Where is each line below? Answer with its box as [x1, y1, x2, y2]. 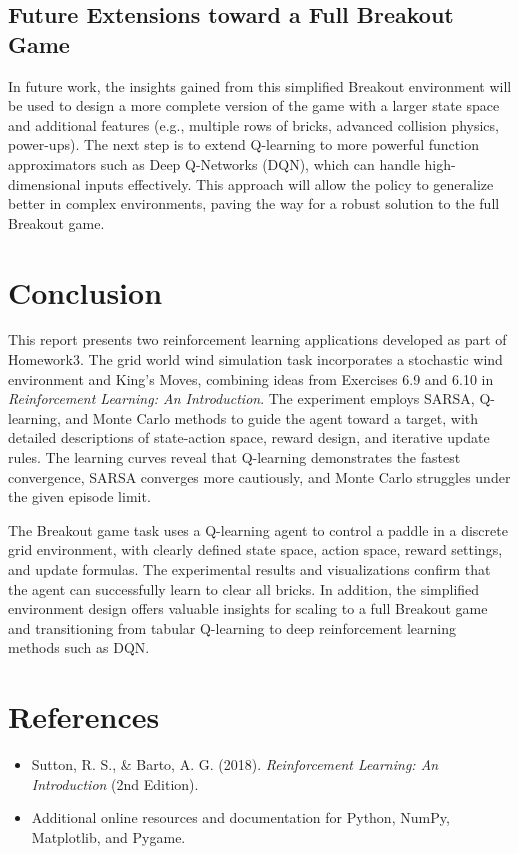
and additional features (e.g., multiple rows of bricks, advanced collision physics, [8, 114, 499, 135]
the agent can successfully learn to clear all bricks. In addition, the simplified [8, 578, 480, 599]
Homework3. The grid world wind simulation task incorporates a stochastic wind [8, 349, 503, 370]
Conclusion [8, 271, 163, 312]
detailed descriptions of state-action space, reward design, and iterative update [8, 427, 490, 448]
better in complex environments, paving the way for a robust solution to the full [8, 193, 500, 214]
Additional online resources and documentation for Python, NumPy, [31, 807, 450, 828]
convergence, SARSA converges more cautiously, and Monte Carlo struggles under [8, 466, 511, 487]
